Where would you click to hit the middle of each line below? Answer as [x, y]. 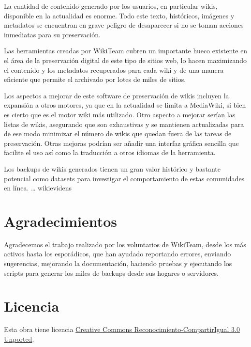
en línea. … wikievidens [38, 188]
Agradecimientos [61, 221]
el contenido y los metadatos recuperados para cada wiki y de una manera [114, 70]
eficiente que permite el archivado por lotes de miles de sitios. [95, 79]
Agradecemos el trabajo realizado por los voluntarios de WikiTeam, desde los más [125, 244]
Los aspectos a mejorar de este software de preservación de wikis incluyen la [117, 95]
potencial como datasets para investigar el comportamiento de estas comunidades [124, 178]
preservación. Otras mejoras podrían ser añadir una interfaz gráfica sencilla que [121, 143]
